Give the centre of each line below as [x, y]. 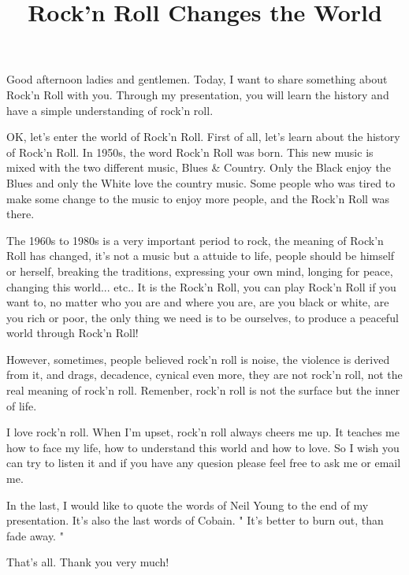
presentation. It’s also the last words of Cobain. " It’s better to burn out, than [195, 520]
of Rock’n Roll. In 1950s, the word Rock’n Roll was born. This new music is [190, 152]
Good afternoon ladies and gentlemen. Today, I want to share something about [197, 79]
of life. [22, 405]
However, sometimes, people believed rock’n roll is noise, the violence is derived [198, 359]
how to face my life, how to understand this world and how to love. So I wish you [203, 447]
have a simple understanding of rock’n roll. [110, 110]
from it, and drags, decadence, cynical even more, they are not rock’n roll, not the [204, 375]
